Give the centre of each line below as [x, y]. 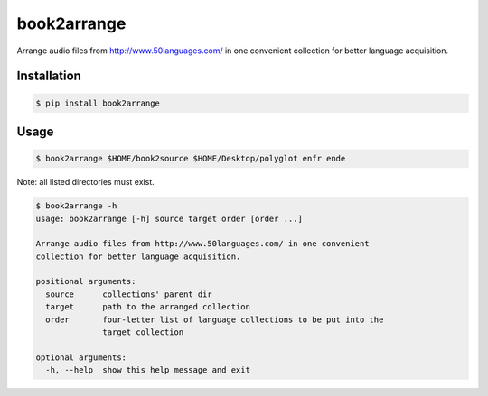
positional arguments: [86, 281]
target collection [143, 332]
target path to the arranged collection [148, 307]
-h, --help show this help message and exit [148, 370]
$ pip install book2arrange [98, 103]
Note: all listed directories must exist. [86, 182]
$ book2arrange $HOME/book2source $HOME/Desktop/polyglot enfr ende [191, 159]
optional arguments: [81, 357]
